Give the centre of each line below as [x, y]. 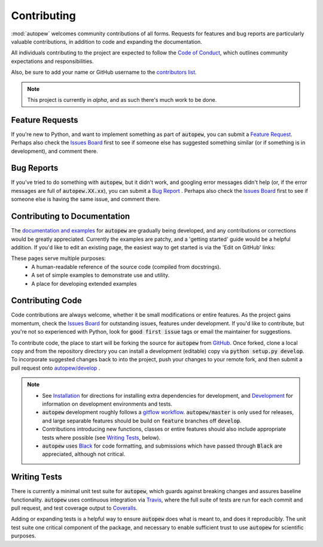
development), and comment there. [54, 151]
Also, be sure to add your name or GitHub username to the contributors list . [104, 72]
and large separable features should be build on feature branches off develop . [142, 421]
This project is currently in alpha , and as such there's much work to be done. [122, 99]
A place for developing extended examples [84, 283]
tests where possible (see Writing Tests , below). [101, 437]
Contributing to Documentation [71, 217]
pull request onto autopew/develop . [56, 368]
